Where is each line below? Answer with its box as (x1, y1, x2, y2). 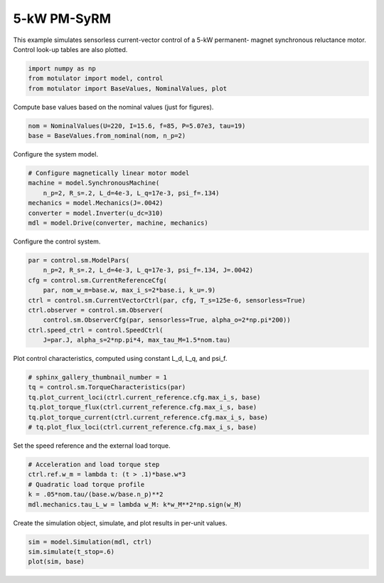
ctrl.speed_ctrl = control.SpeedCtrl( (28, 326, 164, 334)
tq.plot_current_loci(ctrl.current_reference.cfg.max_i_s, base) (28, 393, 261, 401)
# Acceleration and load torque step (28, 460, 160, 468)
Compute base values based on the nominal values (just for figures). (13, 103, 214, 111)
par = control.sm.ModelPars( (28, 256, 130, 264)
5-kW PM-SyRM (13, 11, 112, 26)
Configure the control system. (13, 237, 101, 246)
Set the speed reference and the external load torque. (13, 441, 171, 450)
